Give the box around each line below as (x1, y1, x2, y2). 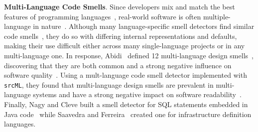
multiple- (203, 11, 231, 21)
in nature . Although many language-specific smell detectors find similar (33, 21, 255, 31)
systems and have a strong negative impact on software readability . (33, 89, 242, 100)
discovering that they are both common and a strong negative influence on (4, 60, 232, 70)
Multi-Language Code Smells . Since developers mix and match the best (4, 1, 235, 11)
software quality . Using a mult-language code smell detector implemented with (4, 70, 247, 80)
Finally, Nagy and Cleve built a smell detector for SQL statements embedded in (4, 99, 248, 109)
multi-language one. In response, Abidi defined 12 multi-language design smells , (4, 50, 254, 60)
